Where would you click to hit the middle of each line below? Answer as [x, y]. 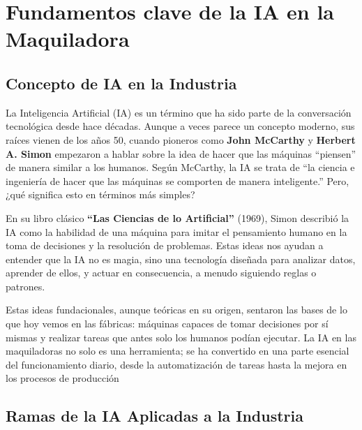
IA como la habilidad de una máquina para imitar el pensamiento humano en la [176, 231]
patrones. [25, 286]
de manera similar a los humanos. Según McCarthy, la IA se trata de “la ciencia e [180, 167]
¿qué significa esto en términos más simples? [100, 194]
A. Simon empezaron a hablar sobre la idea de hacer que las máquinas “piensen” [181, 153]
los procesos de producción [62, 378]
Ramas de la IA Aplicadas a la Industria [155, 416]
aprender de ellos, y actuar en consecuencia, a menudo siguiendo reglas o [161, 273]
